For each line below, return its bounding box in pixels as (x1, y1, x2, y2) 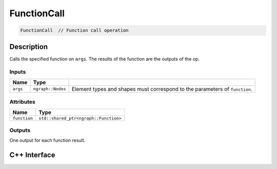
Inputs (9, 68, 26, 76)
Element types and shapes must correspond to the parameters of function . (72, 85, 252, 92)
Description (9, 42, 48, 51)
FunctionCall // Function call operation (20, 28, 129, 33)
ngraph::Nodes (33, 86, 66, 92)
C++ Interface (9, 151, 55, 159)
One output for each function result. (9, 137, 86, 143)
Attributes (9, 99, 35, 106)
